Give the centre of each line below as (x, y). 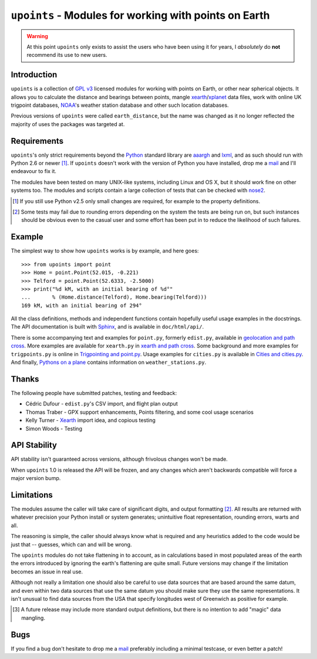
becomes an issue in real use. (47, 572)
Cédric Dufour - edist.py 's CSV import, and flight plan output (102, 404)
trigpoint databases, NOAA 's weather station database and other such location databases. (120, 105)
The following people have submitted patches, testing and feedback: (94, 393)
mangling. (33, 618)
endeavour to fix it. (34, 171)
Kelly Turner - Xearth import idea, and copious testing (90, 420)
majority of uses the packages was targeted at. (68, 124)
